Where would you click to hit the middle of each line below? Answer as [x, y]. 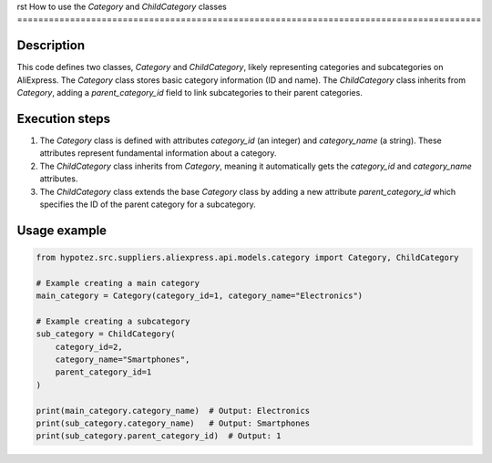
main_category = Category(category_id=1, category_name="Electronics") [200, 296]
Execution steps [64, 118]
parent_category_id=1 [103, 372]
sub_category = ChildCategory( [106, 334]
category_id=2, [89, 347]
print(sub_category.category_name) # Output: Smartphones [173, 423]
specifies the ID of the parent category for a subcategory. [148, 204]
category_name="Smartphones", [123, 360]
